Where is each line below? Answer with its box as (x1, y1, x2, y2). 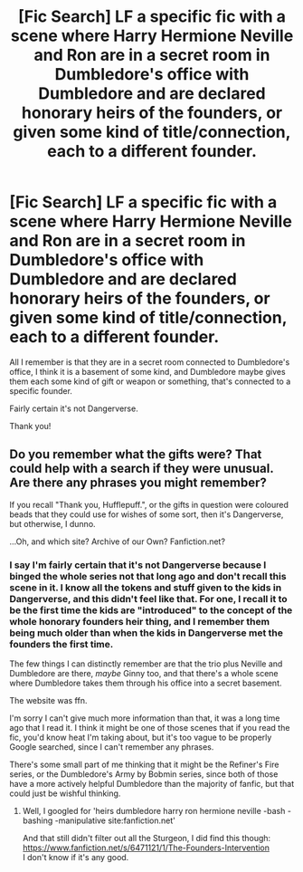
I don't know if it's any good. (22, 852, 129, 863)
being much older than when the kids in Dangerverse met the (9, 627, 283, 639)
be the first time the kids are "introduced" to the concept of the (9, 604, 293, 617)
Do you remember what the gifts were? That (9, 446, 262, 463)
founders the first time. (9, 637, 114, 650)
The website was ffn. (9, 695, 88, 706)
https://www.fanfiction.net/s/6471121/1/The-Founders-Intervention (22, 842, 270, 853)
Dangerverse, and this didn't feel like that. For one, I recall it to (9, 592, 288, 605)
